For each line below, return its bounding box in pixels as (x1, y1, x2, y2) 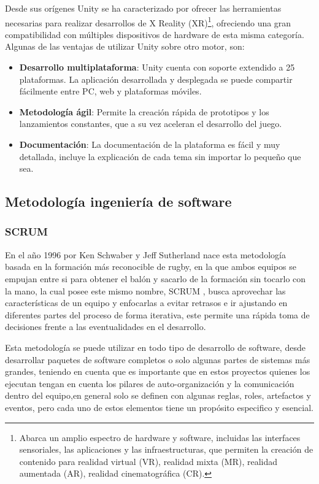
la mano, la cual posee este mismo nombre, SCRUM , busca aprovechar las (5, 284, 286, 297)
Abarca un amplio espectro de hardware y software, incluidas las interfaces (19, 431, 301, 444)
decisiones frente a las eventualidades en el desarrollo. (5, 320, 206, 333)
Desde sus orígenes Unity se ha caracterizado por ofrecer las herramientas (5, 2, 282, 14)
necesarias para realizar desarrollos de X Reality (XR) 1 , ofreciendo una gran (5, 14, 291, 29)
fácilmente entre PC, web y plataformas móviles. (19, 85, 202, 98)
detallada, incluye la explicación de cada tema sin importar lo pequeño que (19, 150, 301, 163)
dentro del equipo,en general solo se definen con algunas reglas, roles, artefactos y (5, 389, 311, 402)
